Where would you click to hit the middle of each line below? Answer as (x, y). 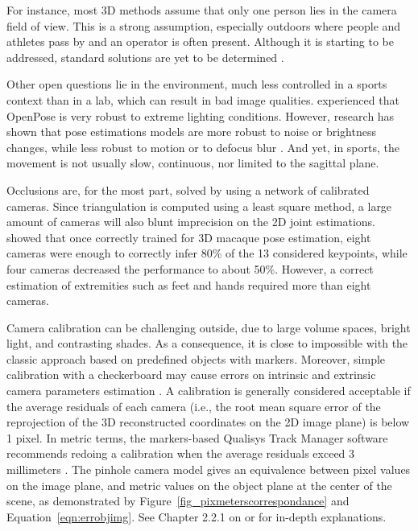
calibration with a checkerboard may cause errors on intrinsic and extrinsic (191, 375)
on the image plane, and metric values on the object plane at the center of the (199, 485)
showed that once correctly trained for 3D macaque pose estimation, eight (189, 237)
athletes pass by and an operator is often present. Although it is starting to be (200, 41)
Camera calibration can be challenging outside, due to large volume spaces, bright (209, 327)
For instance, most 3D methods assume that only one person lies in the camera (202, 10)
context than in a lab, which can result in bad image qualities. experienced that (203, 99)
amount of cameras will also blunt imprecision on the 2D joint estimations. (191, 222)
